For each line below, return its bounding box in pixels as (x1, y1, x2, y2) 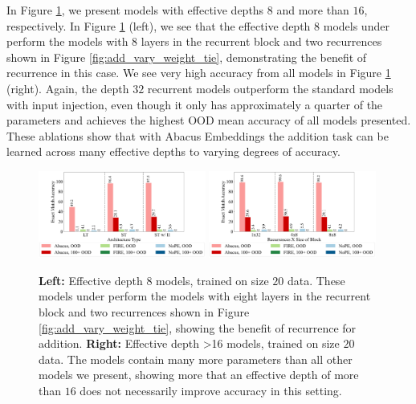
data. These (287, 271, 345, 288)
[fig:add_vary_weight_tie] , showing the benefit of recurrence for (39, 319, 357, 336)
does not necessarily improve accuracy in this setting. (80, 382, 342, 399)
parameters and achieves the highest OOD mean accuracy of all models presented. (6, 112, 411, 129)
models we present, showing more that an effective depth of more (39, 366, 359, 383)
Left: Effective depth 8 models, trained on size (39, 271, 269, 288)
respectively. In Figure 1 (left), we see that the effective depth (6, 17, 311, 34)
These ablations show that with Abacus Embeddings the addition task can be (6, 127, 389, 144)
